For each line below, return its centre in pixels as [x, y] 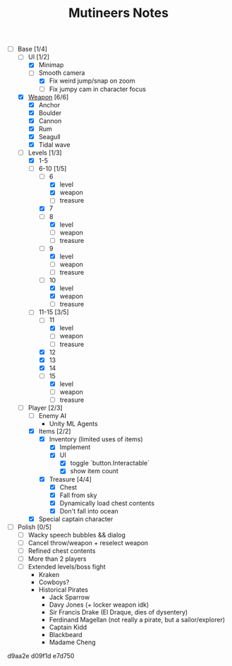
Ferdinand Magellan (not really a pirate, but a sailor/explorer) [137, 620]
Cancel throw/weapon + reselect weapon [88, 543]
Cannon [50, 121]
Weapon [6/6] [48, 97]
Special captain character [76, 519]
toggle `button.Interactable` [110, 463]
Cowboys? [54, 582]
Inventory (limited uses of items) [96, 439]
